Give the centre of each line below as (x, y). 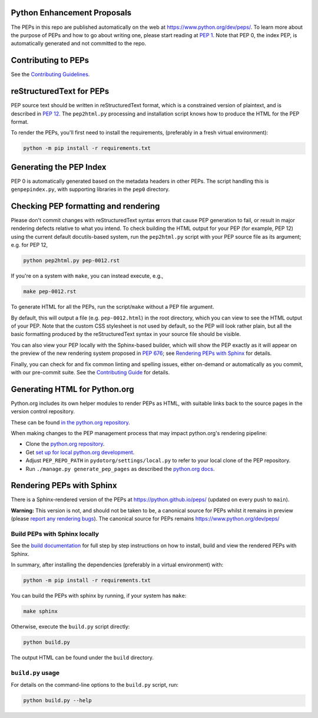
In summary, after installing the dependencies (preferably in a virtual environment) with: (117, 565)
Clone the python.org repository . (65, 444)
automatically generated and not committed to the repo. (79, 44)
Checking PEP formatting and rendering (85, 206)
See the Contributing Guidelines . (50, 74)
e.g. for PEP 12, (29, 245)
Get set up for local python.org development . (80, 452)
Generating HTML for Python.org (73, 389)
